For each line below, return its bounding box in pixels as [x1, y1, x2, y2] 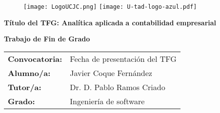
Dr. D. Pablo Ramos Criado [70, 81, 165, 93]
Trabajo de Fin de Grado [4, 34, 90, 44]
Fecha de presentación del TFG [70, 53, 177, 64]
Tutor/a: [8, 81, 41, 93]
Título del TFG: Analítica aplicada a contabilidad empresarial [4, 17, 217, 27]
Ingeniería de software [70, 95, 145, 107]
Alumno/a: [8, 67, 51, 78]
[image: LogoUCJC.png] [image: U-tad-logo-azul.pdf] [23, 3, 197, 10]
